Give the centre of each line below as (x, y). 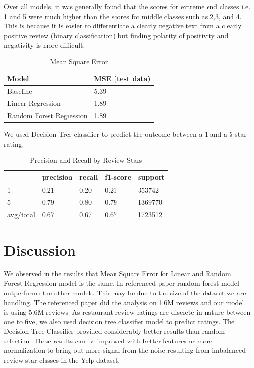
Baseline (20, 91)
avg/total (21, 214)
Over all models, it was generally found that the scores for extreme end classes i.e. (127, 6)
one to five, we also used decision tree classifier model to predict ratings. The (119, 321)
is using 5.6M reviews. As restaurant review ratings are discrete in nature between (127, 312)
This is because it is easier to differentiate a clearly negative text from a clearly (123, 26)
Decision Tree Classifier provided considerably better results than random (115, 331)
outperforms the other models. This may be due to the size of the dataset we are (125, 292)
